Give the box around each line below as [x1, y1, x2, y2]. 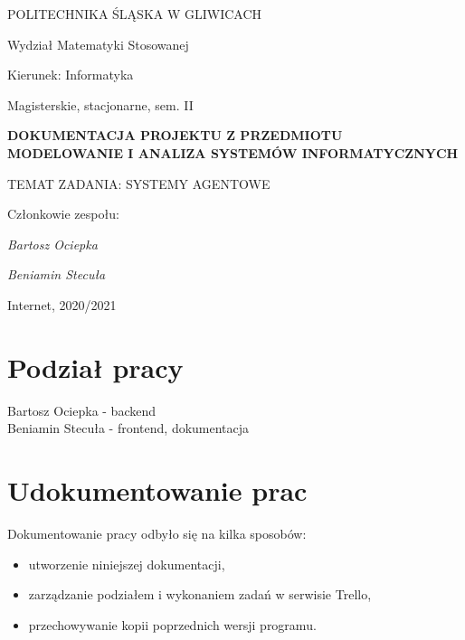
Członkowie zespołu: [7, 204, 119, 223]
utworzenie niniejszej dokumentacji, [28, 554, 225, 573]
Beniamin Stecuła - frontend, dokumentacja [7, 419, 250, 438]
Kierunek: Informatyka [7, 65, 134, 84]
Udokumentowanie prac [7, 472, 308, 509]
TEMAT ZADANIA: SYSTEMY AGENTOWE [7, 174, 270, 193]
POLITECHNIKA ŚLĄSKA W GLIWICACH [7, 5, 262, 23]
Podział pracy [7, 348, 184, 385]
